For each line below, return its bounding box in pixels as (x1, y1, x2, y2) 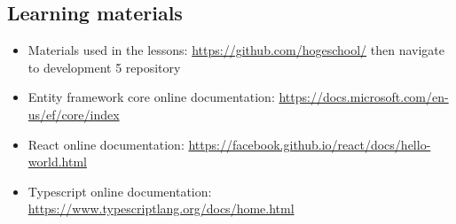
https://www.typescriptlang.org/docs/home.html (28, 199, 295, 218)
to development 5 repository (28, 58, 181, 76)
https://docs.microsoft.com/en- (279, 88, 449, 106)
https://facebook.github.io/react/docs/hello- (188, 135, 431, 153)
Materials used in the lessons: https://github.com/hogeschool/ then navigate (28, 41, 445, 59)
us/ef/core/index (28, 104, 120, 123)
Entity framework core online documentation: (28, 88, 275, 106)
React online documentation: (28, 135, 185, 153)
